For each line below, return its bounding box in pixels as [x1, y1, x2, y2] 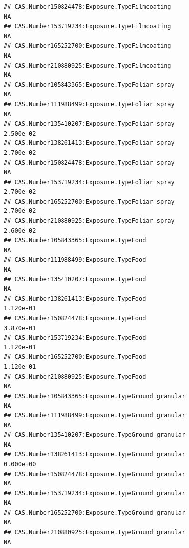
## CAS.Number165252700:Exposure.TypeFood [4, 353, 146, 361]
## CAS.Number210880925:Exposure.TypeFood [4, 373, 146, 380]
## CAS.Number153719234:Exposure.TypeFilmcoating [4, 23, 171, 30]
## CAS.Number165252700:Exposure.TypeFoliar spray [4, 198, 175, 205]
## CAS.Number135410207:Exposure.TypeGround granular [4, 431, 186, 439]
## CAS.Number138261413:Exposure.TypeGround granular [4, 451, 186, 458]
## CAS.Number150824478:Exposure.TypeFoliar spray [4, 159, 175, 166]
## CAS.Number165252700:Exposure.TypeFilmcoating [4, 42, 171, 50]
